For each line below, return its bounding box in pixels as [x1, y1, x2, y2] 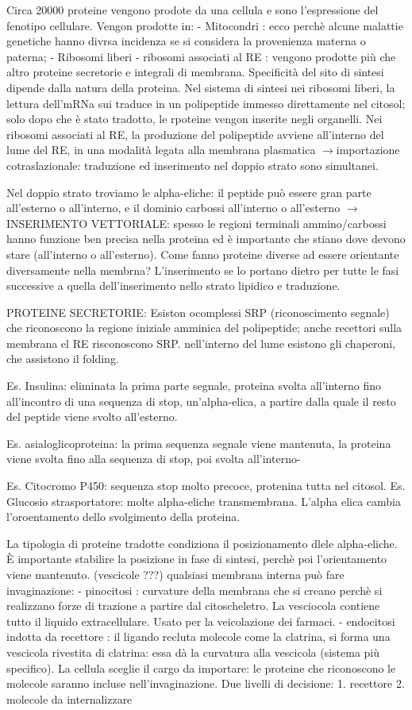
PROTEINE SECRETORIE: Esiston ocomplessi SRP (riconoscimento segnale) [6, 303, 390, 320]
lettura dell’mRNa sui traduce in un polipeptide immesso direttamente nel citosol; [6, 95, 406, 111]
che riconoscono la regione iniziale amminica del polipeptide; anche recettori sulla [6, 319, 402, 336]
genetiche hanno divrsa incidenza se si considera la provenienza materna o [6, 33, 366, 49]
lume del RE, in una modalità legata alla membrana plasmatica [6, 141, 316, 158]
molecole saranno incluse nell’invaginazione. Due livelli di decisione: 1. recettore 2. [6, 675, 405, 692]
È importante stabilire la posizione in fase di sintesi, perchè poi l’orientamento [6, 550, 387, 567]
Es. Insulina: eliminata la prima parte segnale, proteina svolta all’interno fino [6, 377, 382, 394]
